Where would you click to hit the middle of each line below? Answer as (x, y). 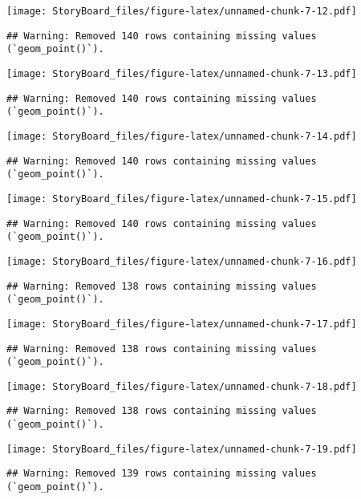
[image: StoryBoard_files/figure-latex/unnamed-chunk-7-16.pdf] (182, 261)
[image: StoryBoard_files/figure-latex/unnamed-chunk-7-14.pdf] (182, 136)
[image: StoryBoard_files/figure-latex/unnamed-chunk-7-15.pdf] (182, 199)
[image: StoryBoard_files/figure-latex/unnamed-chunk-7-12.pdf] (182, 11)
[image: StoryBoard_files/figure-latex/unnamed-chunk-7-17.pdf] (182, 324)
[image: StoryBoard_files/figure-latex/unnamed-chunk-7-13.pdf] (182, 73)
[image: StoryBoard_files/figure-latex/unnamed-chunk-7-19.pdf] (182, 449)
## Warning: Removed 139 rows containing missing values (162, 474)
